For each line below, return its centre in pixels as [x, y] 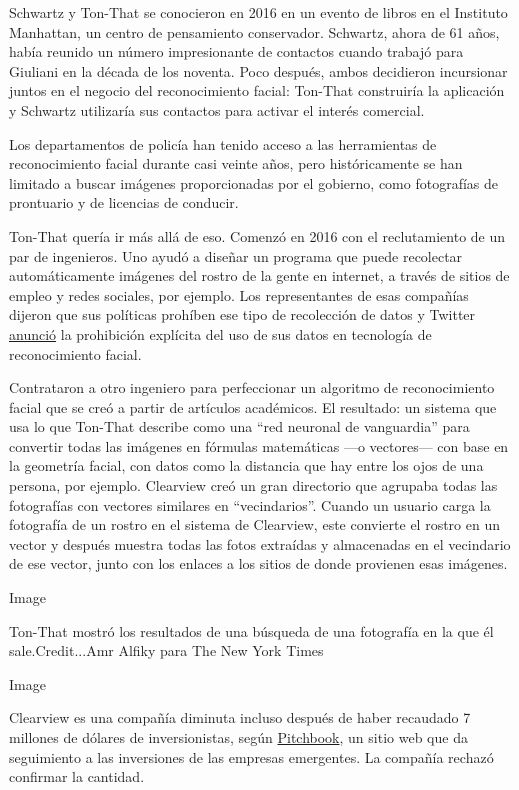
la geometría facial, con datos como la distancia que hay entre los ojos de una [246, 465]
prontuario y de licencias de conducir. [124, 202]
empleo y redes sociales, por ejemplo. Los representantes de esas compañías [239, 294]
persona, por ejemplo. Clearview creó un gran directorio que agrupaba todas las [253, 485]
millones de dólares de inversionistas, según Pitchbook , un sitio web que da [238, 737]
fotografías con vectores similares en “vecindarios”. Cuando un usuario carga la [250, 504]
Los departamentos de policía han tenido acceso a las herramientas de [223, 143]
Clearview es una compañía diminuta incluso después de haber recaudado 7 [240, 717]
